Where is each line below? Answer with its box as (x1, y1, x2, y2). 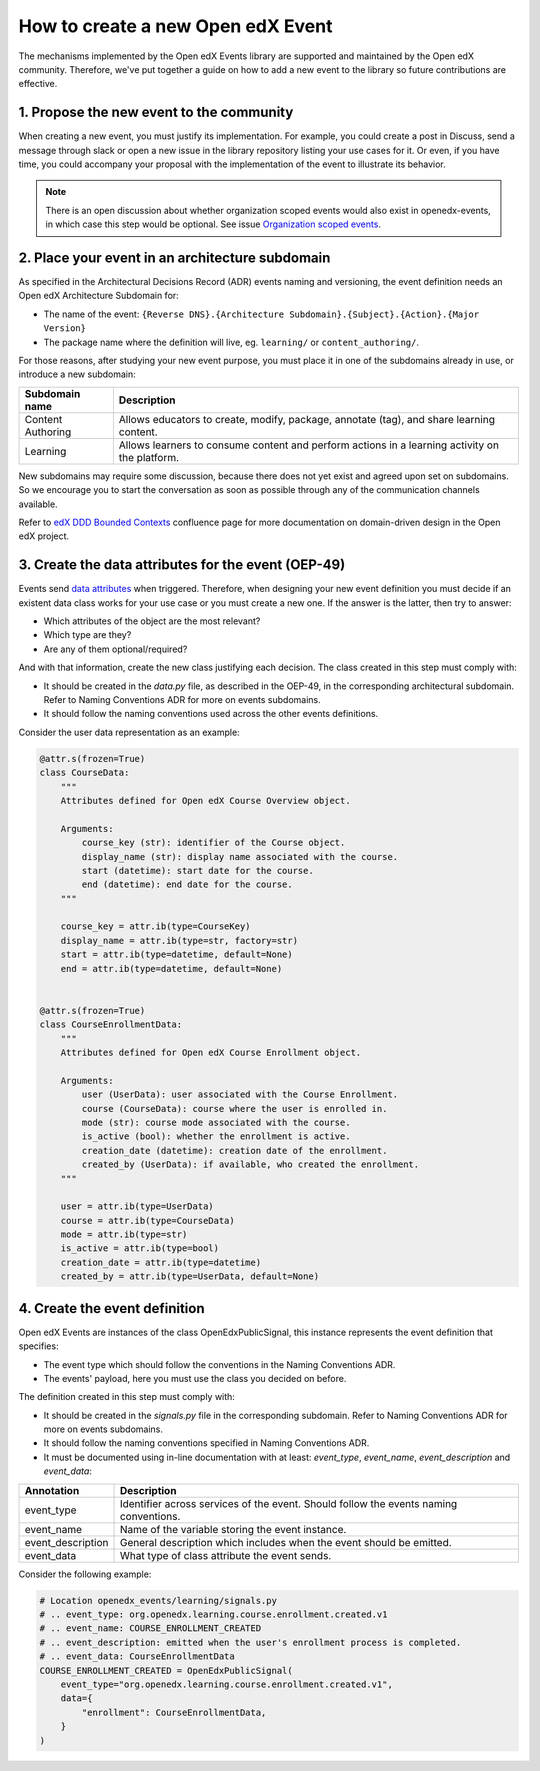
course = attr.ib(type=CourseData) (60, 1215, 235, 1226)
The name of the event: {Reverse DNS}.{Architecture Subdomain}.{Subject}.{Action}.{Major (43, 308, 480, 320)
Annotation (24, 1483, 80, 1497)
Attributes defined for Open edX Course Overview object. (60, 795, 351, 806)
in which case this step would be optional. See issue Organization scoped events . (45, 218, 382, 230)
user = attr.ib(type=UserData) (60, 1201, 214, 1212)
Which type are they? (43, 629, 132, 641)
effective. (18, 78, 58, 90)
